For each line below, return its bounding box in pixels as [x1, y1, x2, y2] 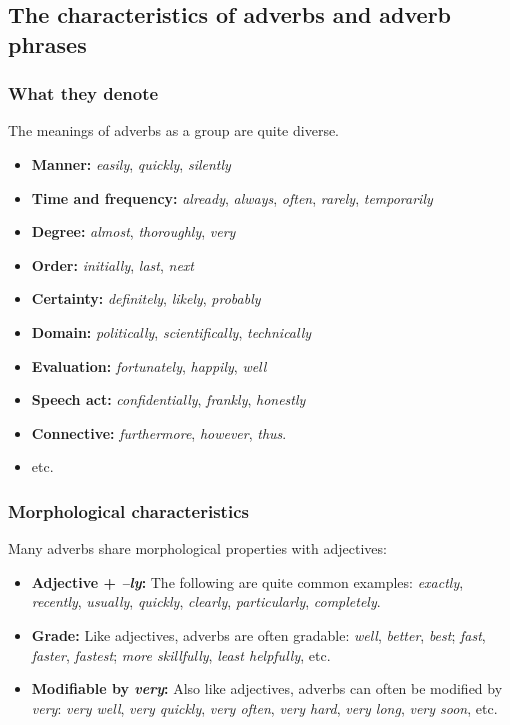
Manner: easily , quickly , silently [31, 153, 231, 174]
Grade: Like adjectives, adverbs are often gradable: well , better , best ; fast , [31, 624, 486, 645]
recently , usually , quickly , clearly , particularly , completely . [31, 591, 381, 612]
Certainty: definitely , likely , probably [31, 288, 261, 309]
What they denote [8, 81, 159, 106]
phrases [8, 28, 87, 59]
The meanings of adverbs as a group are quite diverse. [8, 120, 340, 141]
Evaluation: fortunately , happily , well [31, 355, 267, 376]
